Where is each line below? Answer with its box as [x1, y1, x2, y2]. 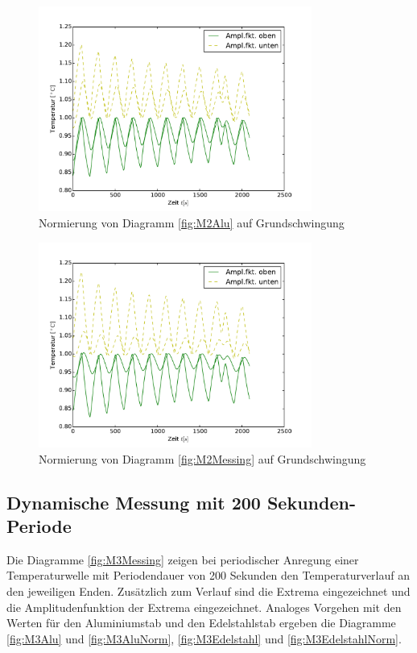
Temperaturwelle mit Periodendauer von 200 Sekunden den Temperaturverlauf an [6, 567, 411, 584]
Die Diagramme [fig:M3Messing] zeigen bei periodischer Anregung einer [6, 551, 359, 568]
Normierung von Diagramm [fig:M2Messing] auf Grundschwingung [39, 450, 366, 467]
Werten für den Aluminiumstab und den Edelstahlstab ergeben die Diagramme [6, 614, 396, 631]
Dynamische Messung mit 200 [6, 489, 261, 514]
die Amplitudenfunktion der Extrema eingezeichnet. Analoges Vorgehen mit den [6, 598, 402, 615]
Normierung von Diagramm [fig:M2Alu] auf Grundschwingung [39, 214, 345, 231]
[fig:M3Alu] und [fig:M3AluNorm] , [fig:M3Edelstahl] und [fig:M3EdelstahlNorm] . [6, 630, 402, 647]
